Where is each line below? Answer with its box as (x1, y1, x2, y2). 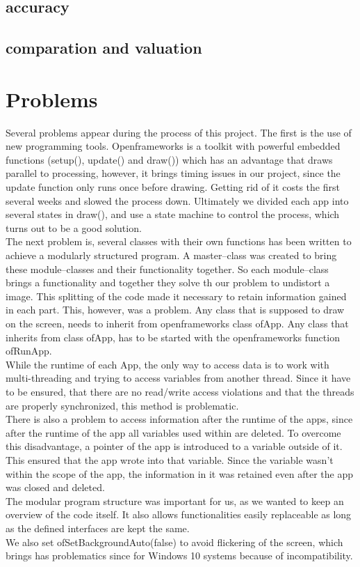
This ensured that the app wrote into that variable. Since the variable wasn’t (6, 452, 334, 467)
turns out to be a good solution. (6, 220, 142, 235)
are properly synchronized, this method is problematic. (6, 398, 239, 412)
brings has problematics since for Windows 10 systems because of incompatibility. (6, 548, 353, 563)
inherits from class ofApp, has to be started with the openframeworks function (6, 329, 340, 344)
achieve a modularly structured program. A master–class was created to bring (6, 248, 337, 263)
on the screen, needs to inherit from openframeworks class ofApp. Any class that (6, 316, 349, 330)
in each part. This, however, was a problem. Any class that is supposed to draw (6, 302, 345, 317)
